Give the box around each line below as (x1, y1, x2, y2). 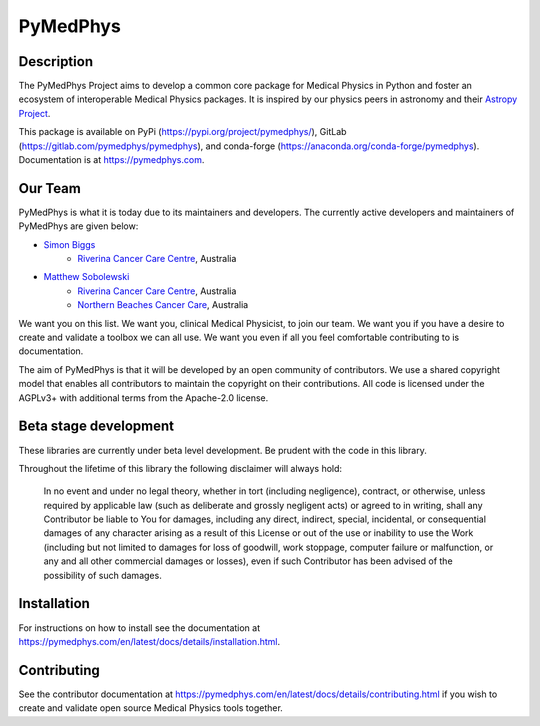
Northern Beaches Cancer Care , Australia (77, 299, 249, 311)
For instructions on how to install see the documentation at (18, 621, 261, 634)
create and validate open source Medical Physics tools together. (18, 702, 284, 714)
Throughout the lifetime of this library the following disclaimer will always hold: (18, 462, 343, 474)
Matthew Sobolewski (43, 271, 130, 283)
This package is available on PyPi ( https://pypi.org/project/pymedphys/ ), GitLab (18, 126, 347, 138)
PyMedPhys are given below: (18, 220, 139, 232)
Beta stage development (18, 418, 175, 435)
